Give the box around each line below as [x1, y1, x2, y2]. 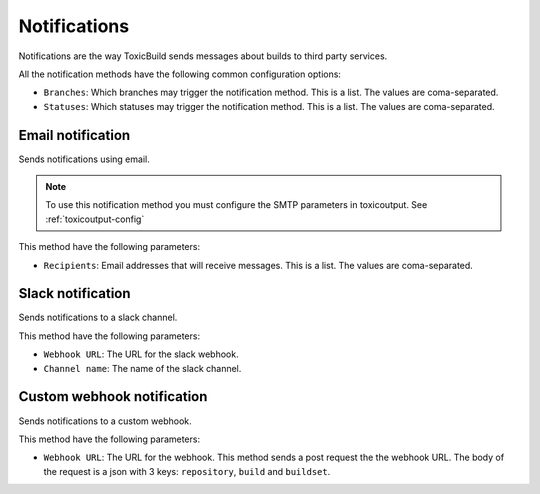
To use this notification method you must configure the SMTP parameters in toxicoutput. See [45, 199, 428, 211]
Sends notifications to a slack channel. [18, 311, 178, 324]
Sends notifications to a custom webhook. [18, 415, 192, 427]
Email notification [18, 126, 131, 144]
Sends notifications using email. [18, 153, 150, 165]
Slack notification [18, 285, 131, 302]
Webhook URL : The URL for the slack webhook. [43, 348, 239, 360]
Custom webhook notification [18, 388, 208, 405]
